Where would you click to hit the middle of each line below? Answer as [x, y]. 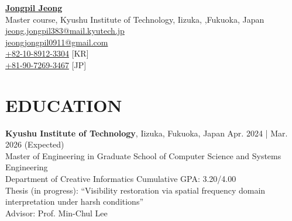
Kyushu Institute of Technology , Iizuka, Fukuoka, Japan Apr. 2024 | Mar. [147, 133]
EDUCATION [64, 105]
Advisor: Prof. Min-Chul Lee [56, 213]
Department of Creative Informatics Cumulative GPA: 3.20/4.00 [121, 179]
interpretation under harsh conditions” [75, 201]
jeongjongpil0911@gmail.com [57, 42]
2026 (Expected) [35, 144]
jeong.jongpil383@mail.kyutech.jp [65, 31]
